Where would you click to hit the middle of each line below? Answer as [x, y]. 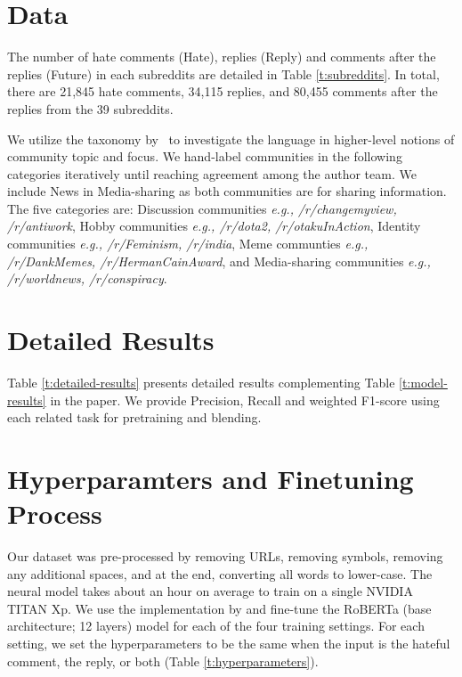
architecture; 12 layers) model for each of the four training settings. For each [216, 626]
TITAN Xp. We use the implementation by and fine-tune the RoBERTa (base [219, 608]
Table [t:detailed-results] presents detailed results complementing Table [201, 382]
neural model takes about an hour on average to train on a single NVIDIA [210, 591]
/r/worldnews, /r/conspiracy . [87, 278]
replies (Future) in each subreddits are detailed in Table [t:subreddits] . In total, [223, 73]
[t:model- [423, 382]
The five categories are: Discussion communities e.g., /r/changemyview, [202, 208]
